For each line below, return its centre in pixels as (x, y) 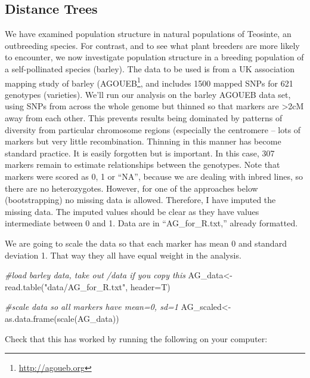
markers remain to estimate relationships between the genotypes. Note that (142, 165)
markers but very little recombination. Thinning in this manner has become (143, 141)
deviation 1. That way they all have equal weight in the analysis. (123, 255)
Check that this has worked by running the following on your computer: (136, 338)
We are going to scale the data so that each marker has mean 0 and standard (146, 243)
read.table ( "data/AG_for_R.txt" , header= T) (88, 286)
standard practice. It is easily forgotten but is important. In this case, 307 (140, 153)
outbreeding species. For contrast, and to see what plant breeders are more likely (152, 45)
